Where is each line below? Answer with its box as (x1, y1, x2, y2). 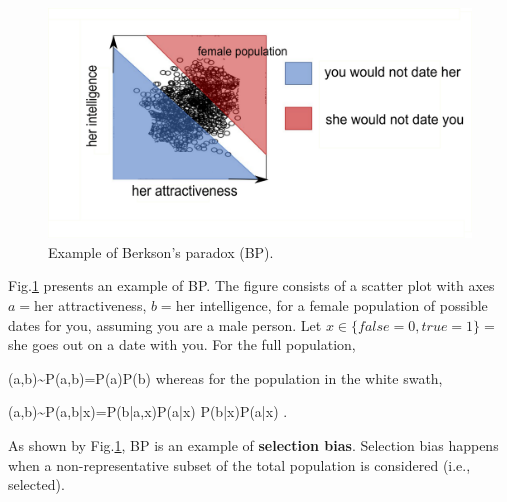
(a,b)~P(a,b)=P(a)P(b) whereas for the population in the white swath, (8, 367, 443, 388)
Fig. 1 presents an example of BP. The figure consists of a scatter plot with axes (8, 275, 495, 296)
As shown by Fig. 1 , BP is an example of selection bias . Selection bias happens (8, 434, 499, 455)
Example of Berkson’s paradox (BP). (48, 241, 274, 262)
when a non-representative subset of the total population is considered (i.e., (8, 454, 471, 475)
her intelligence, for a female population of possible (175, 295, 488, 315)
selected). (8, 474, 65, 495)
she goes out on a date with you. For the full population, (8, 334, 356, 355)
